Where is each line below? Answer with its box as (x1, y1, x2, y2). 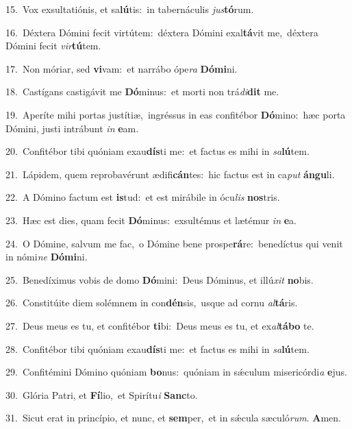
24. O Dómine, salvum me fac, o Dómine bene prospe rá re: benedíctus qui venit (5, 236, 343, 250)
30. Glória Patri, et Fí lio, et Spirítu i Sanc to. (5, 387, 198, 402)
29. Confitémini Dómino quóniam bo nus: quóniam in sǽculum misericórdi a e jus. (5, 365, 347, 379)
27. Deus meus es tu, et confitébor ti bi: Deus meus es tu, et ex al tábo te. (5, 318, 314, 332)
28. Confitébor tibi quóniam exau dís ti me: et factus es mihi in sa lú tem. (5, 341, 310, 356)
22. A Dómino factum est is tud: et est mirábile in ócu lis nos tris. (5, 190, 280, 204)
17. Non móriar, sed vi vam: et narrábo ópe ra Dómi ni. (5, 61, 238, 75)
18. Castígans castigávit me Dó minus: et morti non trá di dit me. (5, 84, 279, 99)
